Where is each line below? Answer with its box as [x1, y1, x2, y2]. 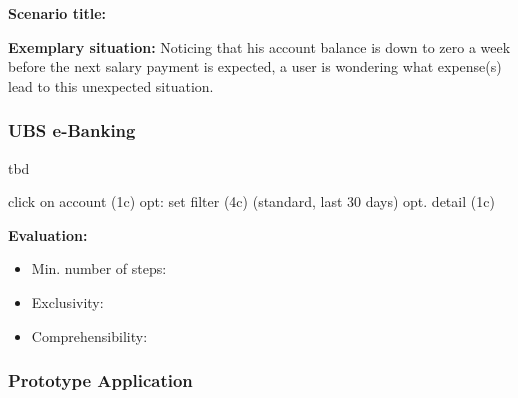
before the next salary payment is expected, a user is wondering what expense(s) [8, 56, 502, 77]
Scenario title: [8, 3, 107, 23]
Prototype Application [8, 368, 193, 393]
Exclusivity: [31, 291, 104, 312]
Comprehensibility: [31, 325, 148, 346]
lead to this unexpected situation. [8, 75, 214, 96]
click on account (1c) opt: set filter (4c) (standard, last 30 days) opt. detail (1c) [8, 191, 495, 212]
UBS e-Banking [8, 118, 136, 143]
